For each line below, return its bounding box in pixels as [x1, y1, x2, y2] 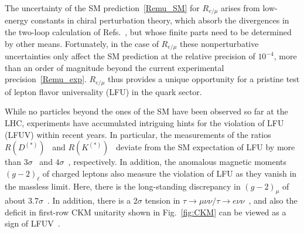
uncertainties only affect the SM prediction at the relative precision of [5, 50, 255, 62]
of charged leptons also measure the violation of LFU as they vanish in [42, 167, 297, 179]
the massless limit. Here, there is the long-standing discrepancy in [5, 180, 241, 192]
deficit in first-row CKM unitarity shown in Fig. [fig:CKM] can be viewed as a [5, 205, 286, 218]
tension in [145, 194, 180, 207]
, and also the [248, 194, 298, 207]
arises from [221, 2, 260, 13]
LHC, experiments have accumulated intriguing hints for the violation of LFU [5, 116, 284, 129]
